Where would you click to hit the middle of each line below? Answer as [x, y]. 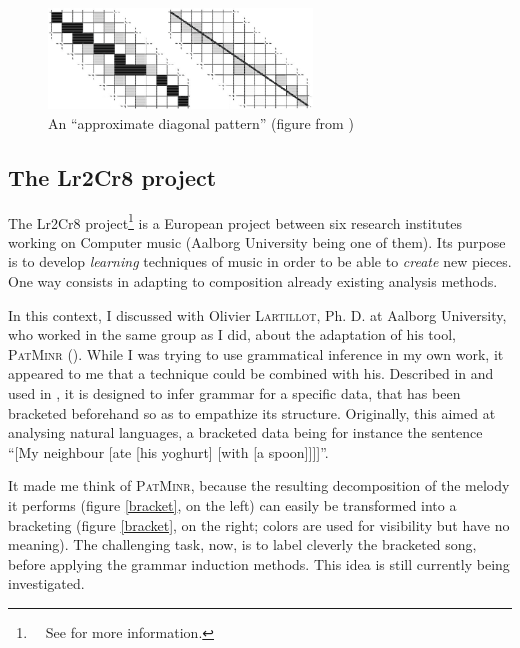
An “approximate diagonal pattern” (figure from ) [201, 122]
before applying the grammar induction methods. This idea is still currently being [259, 563]
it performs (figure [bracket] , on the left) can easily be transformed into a [232, 504]
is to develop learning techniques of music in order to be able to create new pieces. [260, 261]
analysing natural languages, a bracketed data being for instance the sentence [245, 432]
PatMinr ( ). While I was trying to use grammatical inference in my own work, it [256, 353]
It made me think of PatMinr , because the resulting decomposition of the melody [259, 485]
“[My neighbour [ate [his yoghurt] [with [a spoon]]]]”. [168, 451]
